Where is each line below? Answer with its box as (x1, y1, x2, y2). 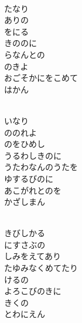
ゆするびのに (4, 172, 53, 184)
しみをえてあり (4, 250, 61, 262)
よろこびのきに (4, 285, 61, 297)
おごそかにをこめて (4, 71, 78, 84)
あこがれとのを (4, 184, 61, 196)
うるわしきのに (4, 149, 61, 161)
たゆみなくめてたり (4, 262, 78, 274)
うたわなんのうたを (4, 161, 78, 173)
